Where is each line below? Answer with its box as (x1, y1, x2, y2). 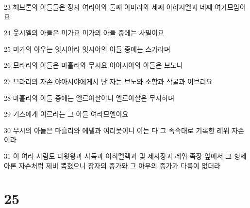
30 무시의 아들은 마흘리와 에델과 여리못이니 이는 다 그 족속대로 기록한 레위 (4, 125, 230, 135)
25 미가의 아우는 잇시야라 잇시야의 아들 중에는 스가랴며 (4, 44, 170, 54)
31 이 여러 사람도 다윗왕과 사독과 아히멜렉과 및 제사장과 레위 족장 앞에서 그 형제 (4, 150, 247, 161)
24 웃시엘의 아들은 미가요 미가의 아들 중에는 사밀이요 (4, 28, 164, 38)
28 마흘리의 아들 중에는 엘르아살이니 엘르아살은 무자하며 (4, 92, 175, 103)
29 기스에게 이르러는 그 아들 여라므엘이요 (4, 109, 129, 119)
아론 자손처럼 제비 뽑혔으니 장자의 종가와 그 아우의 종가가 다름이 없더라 (4, 160, 220, 170)
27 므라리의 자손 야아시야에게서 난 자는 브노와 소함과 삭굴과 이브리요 (4, 76, 213, 86)
